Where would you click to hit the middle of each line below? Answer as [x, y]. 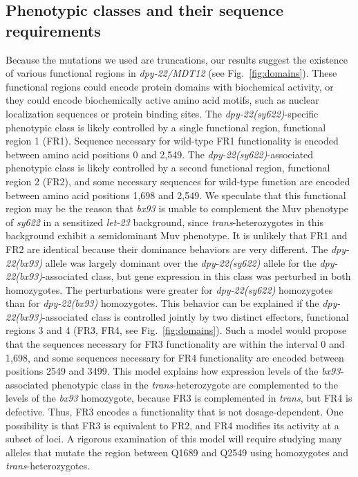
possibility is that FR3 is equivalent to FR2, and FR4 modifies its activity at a [172, 425]
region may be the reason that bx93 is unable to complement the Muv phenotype [177, 208]
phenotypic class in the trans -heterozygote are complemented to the [195, 384]
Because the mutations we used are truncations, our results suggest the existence [177, 59]
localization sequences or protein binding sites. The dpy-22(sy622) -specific [162, 113]
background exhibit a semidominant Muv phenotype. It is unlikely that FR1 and [177, 235]
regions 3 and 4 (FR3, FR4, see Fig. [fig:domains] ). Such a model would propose [176, 330]
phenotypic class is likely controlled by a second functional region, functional [168, 168]
